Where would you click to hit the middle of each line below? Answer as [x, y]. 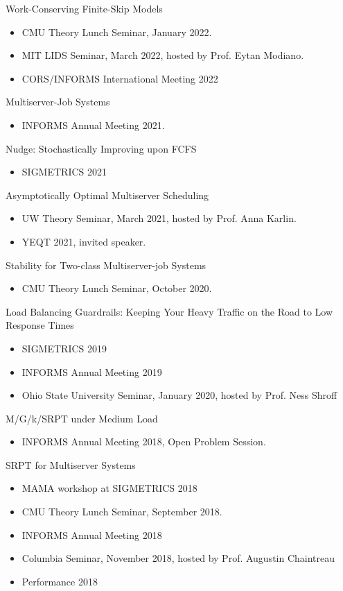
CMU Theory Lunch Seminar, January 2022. [117, 32]
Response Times [40, 325]
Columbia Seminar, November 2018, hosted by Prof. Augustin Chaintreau [178, 558]
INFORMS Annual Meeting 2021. [93, 125]
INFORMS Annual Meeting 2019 [92, 371]
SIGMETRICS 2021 [64, 172]
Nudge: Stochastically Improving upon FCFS [101, 148]
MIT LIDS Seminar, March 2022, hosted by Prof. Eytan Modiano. [163, 55]
